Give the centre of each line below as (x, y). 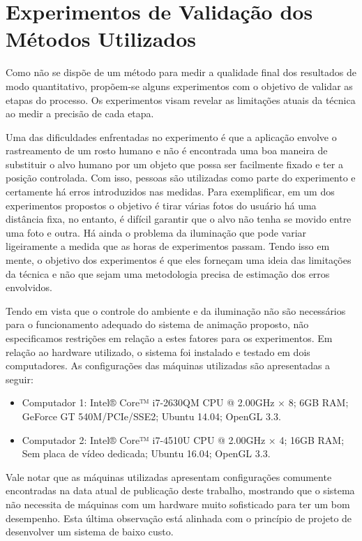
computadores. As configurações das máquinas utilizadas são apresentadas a (168, 365)
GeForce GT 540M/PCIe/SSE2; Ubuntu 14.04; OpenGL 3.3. (151, 416)
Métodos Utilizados (101, 39)
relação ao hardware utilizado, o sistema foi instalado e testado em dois (158, 351)
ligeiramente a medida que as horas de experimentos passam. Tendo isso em (168, 246)
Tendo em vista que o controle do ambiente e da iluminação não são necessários (176, 310)
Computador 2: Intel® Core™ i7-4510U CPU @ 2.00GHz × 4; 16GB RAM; (183, 439)
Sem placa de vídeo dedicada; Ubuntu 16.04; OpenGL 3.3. (146, 453)
